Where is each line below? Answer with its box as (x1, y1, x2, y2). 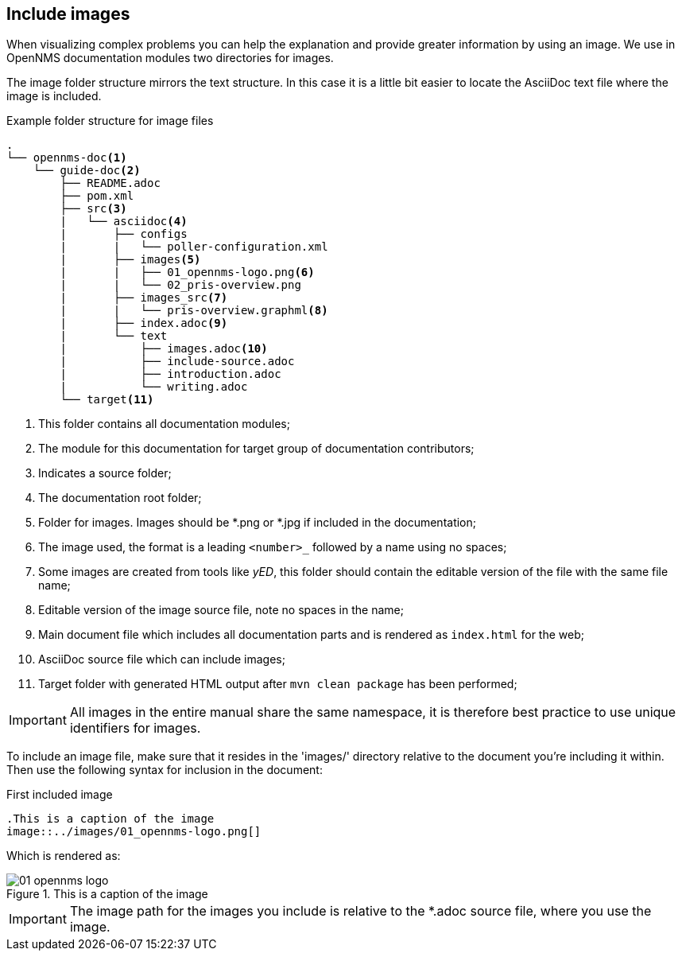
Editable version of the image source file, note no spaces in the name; (38, 603, 404, 617)
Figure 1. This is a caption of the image (6, 887, 208, 901)
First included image (6, 788, 113, 802)
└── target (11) (60, 393, 154, 407)
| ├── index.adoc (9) (60, 317, 228, 330)
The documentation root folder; (38, 491, 202, 505)
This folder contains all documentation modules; (38, 417, 290, 431)
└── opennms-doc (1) (6, 151, 127, 165)
